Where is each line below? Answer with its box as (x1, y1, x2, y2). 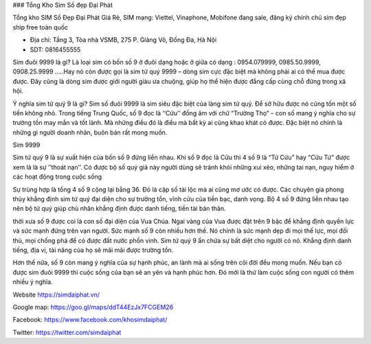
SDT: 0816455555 (30, 45, 81, 54)
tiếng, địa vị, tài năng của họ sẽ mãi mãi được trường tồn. (12, 246, 174, 254)
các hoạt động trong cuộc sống (12, 172, 102, 181)
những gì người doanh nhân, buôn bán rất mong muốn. (12, 128, 168, 137)
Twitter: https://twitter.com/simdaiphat (12, 328, 122, 336)
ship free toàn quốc (12, 23, 69, 31)
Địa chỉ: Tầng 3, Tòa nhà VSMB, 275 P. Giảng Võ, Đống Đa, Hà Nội (30, 36, 217, 44)
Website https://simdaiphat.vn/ (12, 290, 100, 299)
